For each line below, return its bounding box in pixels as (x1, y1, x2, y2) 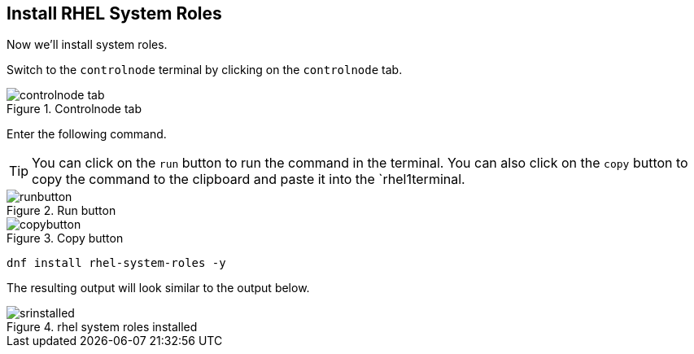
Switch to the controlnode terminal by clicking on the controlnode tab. (7, 63, 403, 77)
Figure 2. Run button (7, 203, 116, 218)
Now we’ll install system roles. (7, 37, 168, 52)
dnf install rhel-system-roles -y (7, 256, 226, 270)
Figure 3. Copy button (7, 231, 124, 246)
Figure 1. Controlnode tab (7, 102, 142, 116)
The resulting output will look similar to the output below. (7, 281, 310, 295)
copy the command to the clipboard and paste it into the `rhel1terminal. (32, 171, 465, 188)
